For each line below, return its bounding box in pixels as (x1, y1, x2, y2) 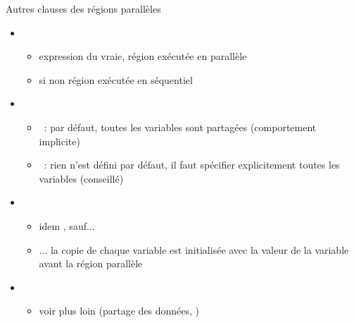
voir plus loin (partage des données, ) (39, 303, 200, 318)
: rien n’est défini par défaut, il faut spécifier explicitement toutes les (44, 157, 340, 172)
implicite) (39, 133, 80, 148)
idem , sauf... (39, 218, 95, 233)
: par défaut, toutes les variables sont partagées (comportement (44, 119, 317, 134)
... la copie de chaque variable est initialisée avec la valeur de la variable (39, 242, 349, 257)
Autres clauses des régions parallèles (6, 1, 161, 16)
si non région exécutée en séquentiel (39, 72, 193, 87)
